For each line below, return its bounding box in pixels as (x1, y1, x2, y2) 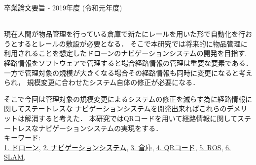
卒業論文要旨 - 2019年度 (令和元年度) (4, 2, 122, 12)
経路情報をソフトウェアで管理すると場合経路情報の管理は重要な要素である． (4, 57, 253, 68)
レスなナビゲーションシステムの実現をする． (17, 123, 163, 133)
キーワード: (4, 132, 40, 143)
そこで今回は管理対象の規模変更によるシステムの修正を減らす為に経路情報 (4, 93, 245, 104)
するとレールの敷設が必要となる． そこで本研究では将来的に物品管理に (17, 38, 248, 48)
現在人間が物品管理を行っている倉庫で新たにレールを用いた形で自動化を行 (4, 29, 246, 39)
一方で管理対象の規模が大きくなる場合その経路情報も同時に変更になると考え (4, 67, 253, 78)
